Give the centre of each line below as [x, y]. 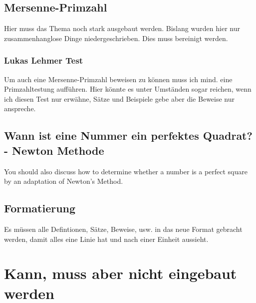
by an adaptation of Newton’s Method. [64, 181]
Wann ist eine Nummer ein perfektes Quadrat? [128, 135]
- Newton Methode [54, 150]
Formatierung [40, 208]
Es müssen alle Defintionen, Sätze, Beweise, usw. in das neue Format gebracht [123, 229]
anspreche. [20, 108]
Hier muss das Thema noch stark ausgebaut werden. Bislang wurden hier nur [122, 28]
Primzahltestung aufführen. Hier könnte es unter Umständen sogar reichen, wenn [128, 89]
